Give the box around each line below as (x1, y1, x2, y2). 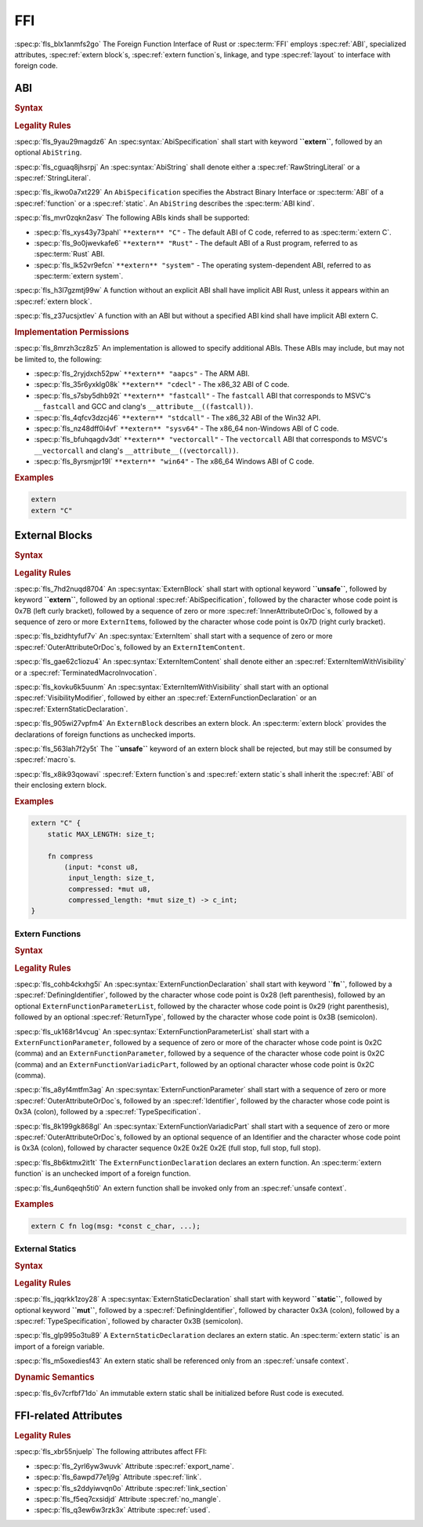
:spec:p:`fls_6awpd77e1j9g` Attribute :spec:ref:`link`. (34, 1472, 202, 1482)
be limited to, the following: (14, 354, 102, 364)
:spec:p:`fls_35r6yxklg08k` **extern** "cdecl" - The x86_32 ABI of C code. (34, 380, 290, 389)
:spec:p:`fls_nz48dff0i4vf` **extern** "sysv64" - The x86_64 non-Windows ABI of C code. (34, 424, 339, 433)
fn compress (47, 851, 94, 861)
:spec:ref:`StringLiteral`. (14, 173, 92, 182)
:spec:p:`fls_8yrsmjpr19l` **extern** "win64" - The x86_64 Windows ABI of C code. (34, 457, 315, 466)
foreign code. (14, 61, 58, 71)
